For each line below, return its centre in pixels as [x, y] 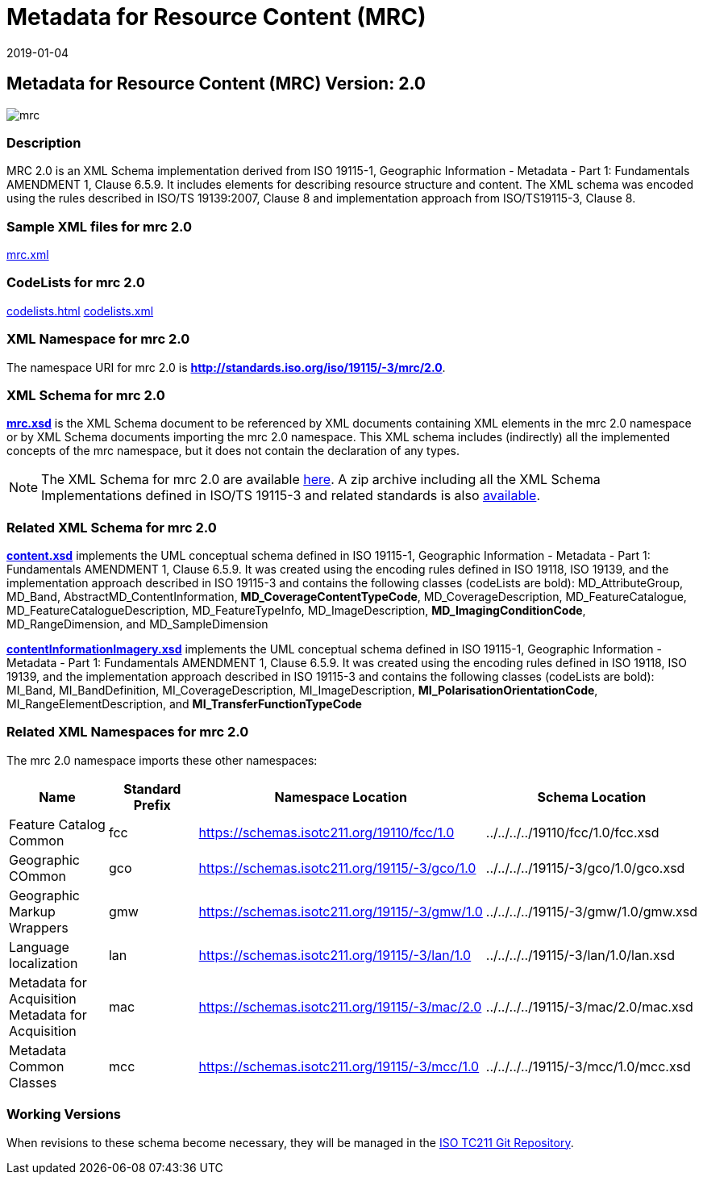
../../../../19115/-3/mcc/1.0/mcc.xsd [588, 1066]
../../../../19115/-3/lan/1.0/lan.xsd [580, 955]
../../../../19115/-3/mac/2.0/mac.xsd [589, 1006]
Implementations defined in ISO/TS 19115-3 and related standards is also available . [291, 496]
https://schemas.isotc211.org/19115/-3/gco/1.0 [337, 868]
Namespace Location [341, 797]
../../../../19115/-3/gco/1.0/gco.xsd [585, 868]
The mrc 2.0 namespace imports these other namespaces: [162, 760]
